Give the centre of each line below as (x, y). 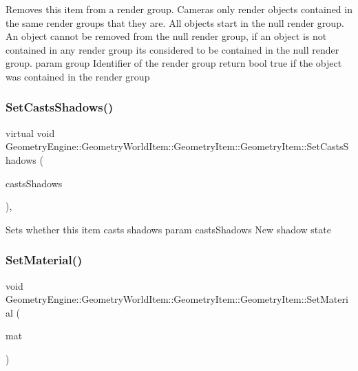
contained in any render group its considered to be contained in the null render (172, 49)
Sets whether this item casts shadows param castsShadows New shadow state (168, 229)
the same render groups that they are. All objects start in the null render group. (175, 22)
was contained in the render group (78, 76)
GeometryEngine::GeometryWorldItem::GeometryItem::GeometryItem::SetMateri (177, 299)
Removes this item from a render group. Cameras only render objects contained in (179, 9)
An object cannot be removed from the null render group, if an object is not (166, 36)
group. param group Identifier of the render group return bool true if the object (174, 63)
